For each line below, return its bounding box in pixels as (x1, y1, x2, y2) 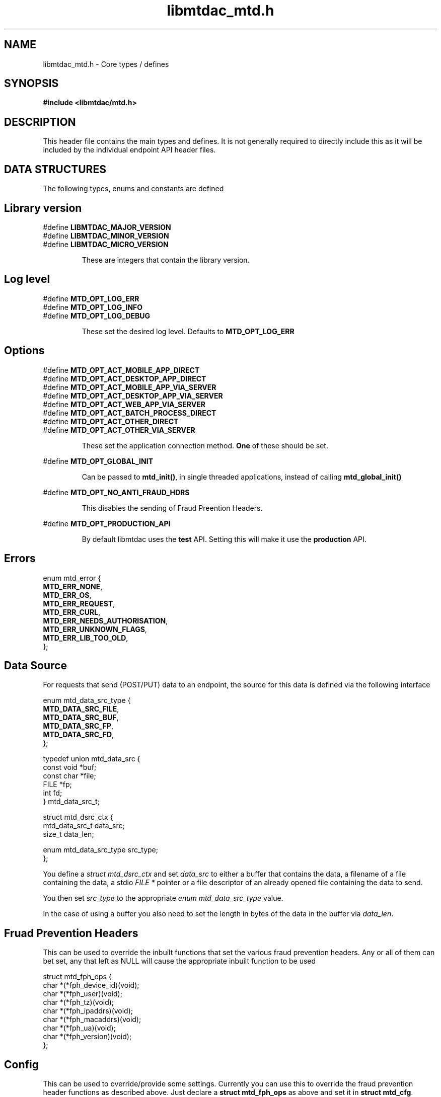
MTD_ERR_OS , (43, 590, 92, 599)
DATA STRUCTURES (4, 163, 106, 176)
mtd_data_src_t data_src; (43, 821, 125, 830)
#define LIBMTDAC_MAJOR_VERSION (43, 222, 171, 231)
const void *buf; (43, 763, 97, 772)
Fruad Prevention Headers (4, 926, 138, 939)
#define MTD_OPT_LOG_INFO (43, 302, 143, 311)
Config (4, 1058, 39, 1071)
